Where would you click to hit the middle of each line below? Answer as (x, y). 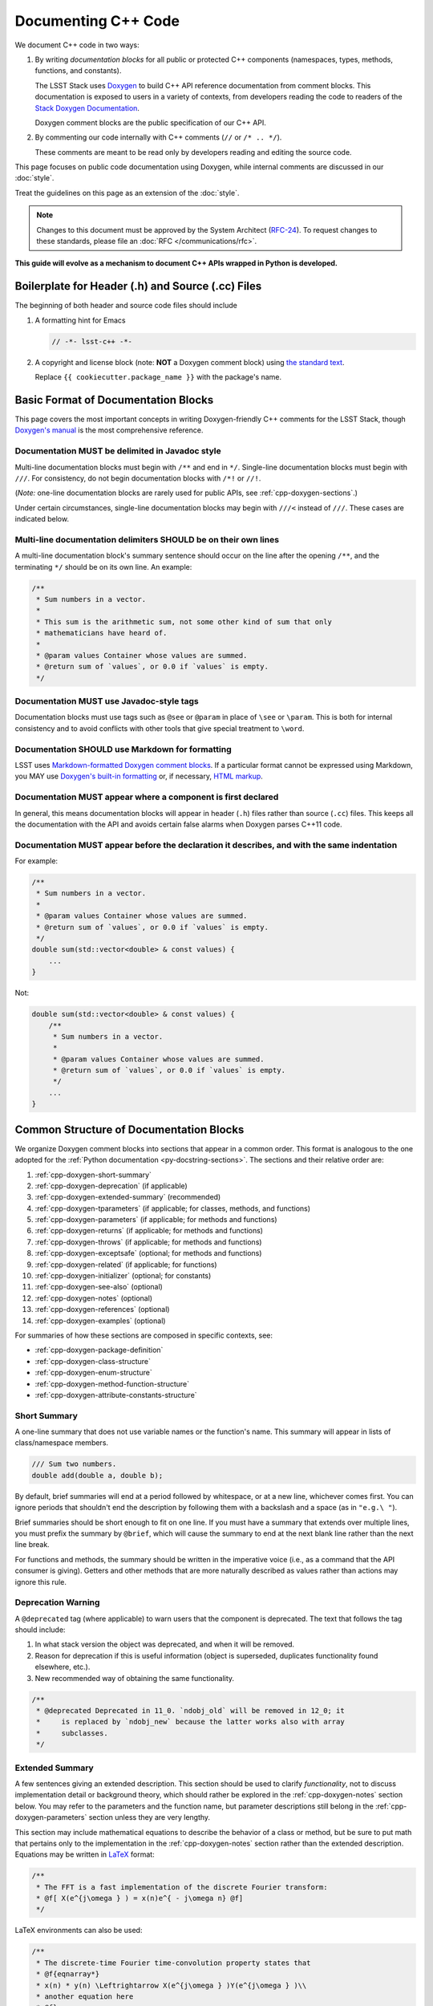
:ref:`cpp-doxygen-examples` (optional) (100, 1321)
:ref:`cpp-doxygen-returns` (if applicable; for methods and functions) (149, 1231)
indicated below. (42, 519)
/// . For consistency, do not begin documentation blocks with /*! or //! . (138, 478)
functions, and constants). (78, 71)
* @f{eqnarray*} (68, 1974)
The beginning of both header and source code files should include (126, 306)
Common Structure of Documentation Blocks (129, 1129)
